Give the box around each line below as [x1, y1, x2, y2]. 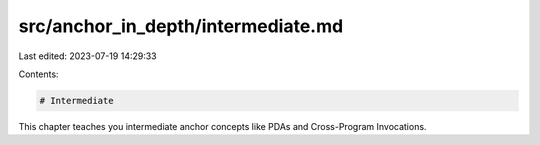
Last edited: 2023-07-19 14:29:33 [18, 50, 157, 62]
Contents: [18, 68, 59, 80]
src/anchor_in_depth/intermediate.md [18, 15, 344, 37]
